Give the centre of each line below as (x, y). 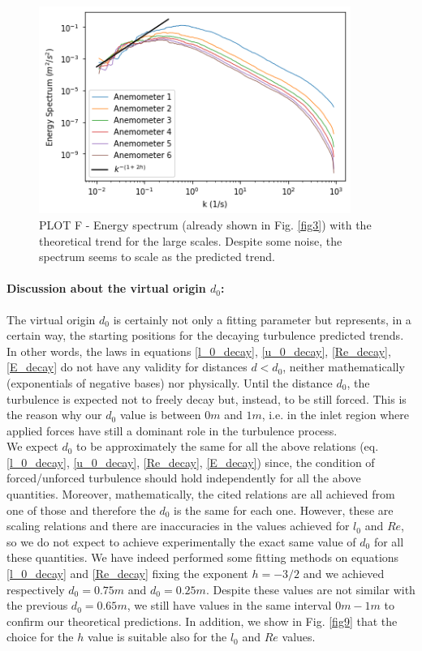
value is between (160, 415)
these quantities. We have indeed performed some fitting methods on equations (203, 557)
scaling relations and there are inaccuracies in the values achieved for (178, 526)
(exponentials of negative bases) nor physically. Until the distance (170, 382)
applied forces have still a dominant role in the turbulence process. (172, 430)
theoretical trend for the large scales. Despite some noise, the (191, 240)
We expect (32, 446)
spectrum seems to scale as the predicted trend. (157, 257)
